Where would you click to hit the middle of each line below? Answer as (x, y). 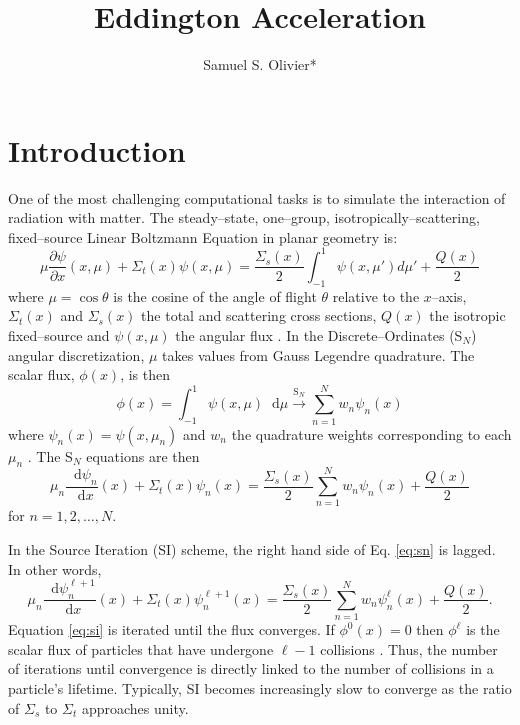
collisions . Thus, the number (409, 648)
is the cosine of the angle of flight (215, 295)
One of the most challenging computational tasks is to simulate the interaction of (257, 197)
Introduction (97, 149)
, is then (145, 374)
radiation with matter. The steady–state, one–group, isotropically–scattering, (244, 217)
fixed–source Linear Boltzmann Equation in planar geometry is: (203, 236)
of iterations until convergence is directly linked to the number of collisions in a (251, 668)
